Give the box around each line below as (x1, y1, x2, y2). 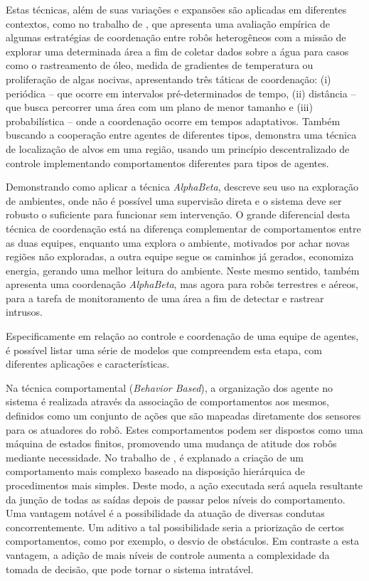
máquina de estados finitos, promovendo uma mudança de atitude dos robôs (6, 436, 337, 451)
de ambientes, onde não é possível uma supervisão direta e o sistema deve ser (6, 193, 342, 208)
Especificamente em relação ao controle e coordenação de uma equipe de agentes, (6, 329, 359, 343)
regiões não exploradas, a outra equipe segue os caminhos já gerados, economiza (6, 249, 354, 264)
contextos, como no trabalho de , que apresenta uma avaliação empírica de (6, 16, 331, 31)
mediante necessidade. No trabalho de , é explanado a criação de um (6, 449, 304, 464)
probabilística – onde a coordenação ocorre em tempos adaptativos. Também (6, 113, 341, 128)
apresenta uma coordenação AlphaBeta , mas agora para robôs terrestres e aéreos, (6, 277, 358, 292)
